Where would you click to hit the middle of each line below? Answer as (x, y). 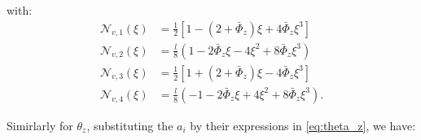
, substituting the (130, 125)
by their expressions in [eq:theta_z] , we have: (303, 125)
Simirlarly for (40, 125)
